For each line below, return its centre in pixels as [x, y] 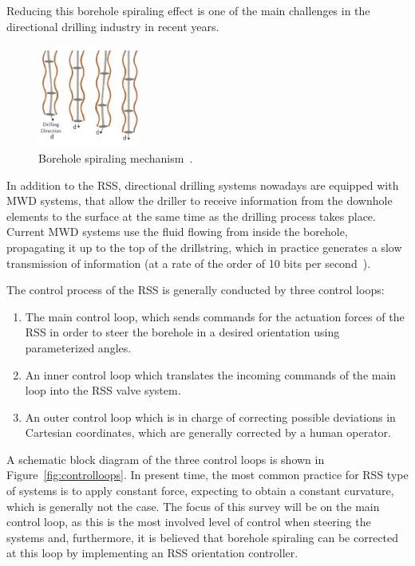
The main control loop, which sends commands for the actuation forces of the [215, 316]
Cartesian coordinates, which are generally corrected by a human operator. [208, 432]
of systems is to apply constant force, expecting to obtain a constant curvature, [200, 491]
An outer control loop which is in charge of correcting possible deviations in [210, 417]
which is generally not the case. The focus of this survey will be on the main [193, 506]
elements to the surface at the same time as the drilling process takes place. [191, 216]
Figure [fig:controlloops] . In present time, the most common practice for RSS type [207, 475]
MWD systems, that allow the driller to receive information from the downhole [200, 200]
